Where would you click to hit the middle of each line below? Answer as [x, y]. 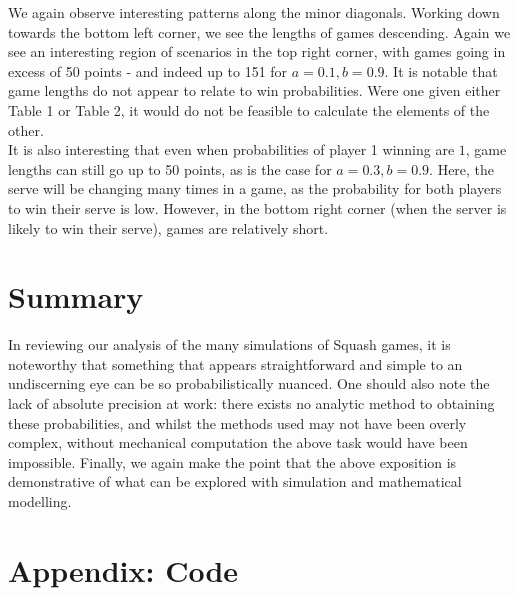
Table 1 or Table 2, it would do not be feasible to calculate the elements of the [249, 109]
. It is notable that [441, 70]
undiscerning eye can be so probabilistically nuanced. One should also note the [249, 383]
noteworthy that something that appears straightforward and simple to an [235, 363]
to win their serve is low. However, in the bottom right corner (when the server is [257, 207]
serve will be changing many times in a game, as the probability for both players [255, 188]
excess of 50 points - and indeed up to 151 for [148, 70]
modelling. [40, 501]
